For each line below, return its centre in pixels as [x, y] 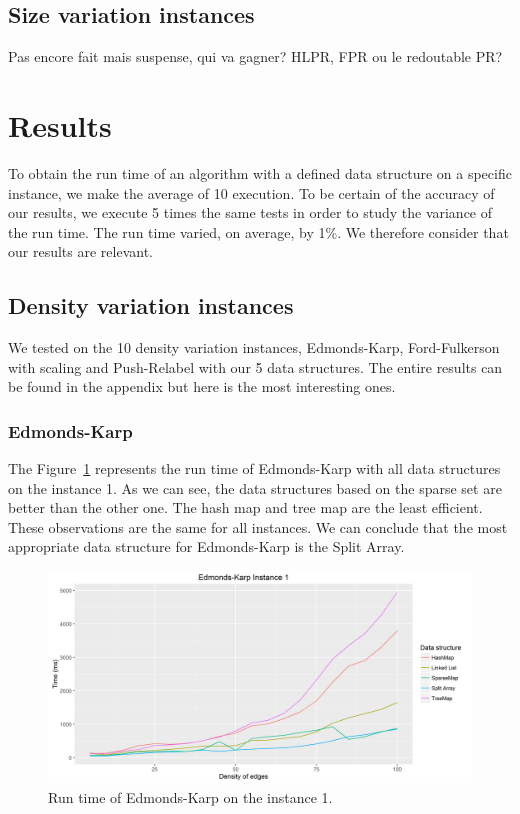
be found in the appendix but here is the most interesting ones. [202, 386]
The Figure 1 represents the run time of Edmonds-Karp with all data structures [254, 468]
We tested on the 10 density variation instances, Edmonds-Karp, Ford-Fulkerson [254, 347]
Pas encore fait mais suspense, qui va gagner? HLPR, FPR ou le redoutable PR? [255, 56]
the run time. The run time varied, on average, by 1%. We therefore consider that [258, 231]
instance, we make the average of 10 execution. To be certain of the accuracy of [251, 192]
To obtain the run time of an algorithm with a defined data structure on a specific [260, 172]
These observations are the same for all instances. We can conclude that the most [258, 526]
